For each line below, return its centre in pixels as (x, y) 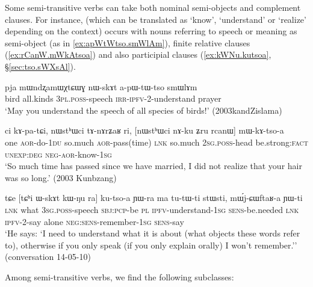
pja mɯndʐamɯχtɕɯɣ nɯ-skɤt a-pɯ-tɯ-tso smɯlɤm (101, 86)
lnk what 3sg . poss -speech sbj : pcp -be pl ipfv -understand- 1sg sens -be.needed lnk (152, 209)
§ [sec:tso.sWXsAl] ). (40, 66)
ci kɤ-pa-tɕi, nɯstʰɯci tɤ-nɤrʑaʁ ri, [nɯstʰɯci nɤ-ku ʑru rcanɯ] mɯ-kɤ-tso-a (144, 130)
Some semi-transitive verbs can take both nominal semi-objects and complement (153, 7)
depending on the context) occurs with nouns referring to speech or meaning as (151, 31)
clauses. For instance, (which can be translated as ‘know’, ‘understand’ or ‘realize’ (156, 19)
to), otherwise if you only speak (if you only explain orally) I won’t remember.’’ (151, 245)
